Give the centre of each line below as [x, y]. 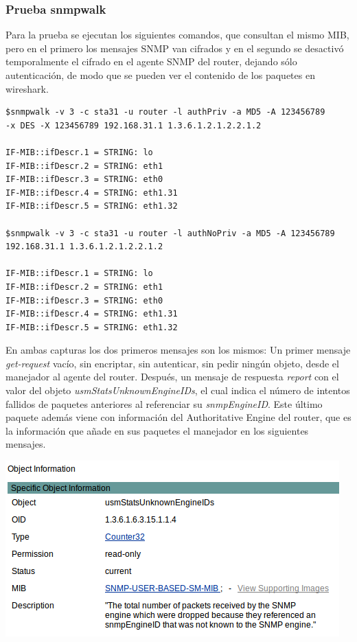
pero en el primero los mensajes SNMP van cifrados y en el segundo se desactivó [175, 48]
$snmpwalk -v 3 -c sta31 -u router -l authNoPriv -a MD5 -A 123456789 [170, 233]
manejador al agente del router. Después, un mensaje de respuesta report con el [172, 377]
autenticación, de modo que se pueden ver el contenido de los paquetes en [160, 75]
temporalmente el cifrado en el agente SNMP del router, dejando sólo [151, 61]
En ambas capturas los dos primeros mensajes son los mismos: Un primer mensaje [178, 350]
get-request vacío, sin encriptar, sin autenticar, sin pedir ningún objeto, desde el [172, 363]
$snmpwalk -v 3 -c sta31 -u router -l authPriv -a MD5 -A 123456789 [165, 112]
